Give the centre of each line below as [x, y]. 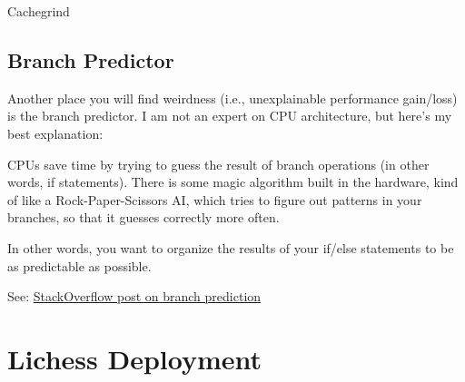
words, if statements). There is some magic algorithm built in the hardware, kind [233, 182]
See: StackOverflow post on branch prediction [134, 296]
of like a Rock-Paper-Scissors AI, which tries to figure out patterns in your [215, 199]
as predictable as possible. [79, 265]
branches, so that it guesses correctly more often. [143, 217]
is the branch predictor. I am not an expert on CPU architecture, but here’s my [230, 116]
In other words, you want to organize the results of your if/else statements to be [231, 247]
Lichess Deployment [135, 358]
